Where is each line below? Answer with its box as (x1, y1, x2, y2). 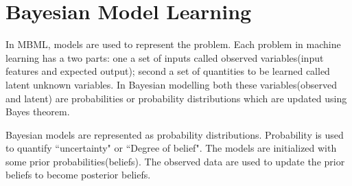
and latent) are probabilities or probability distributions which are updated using (5, 91, 347, 105)
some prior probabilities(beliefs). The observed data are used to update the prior (5, 154, 345, 168)
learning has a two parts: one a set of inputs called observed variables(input (5, 50, 324, 65)
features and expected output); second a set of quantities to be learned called (5, 64, 330, 78)
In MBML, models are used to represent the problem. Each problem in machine (5, 37, 341, 51)
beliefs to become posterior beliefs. (5, 167, 151, 182)
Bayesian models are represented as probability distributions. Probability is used (5, 127, 344, 141)
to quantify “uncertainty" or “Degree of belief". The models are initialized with (5, 141, 337, 155)
